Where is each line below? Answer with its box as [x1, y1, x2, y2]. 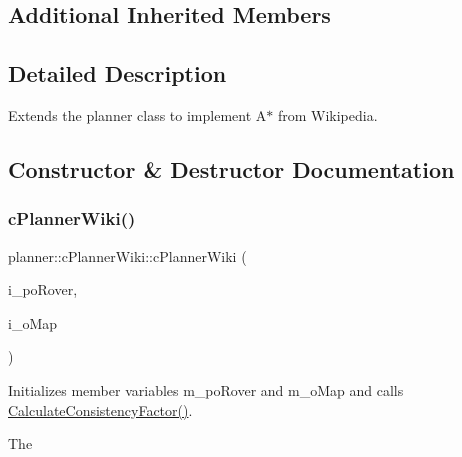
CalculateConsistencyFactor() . [8, 399, 193, 420]
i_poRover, [8, 279, 78, 300]
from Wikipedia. [277, 104, 378, 125]
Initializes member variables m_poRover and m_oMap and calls [8, 379, 404, 400]
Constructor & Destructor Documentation [8, 153, 455, 184]
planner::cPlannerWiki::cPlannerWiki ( [8, 245, 247, 266]
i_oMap [8, 312, 58, 333]
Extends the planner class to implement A [8, 104, 267, 125]
